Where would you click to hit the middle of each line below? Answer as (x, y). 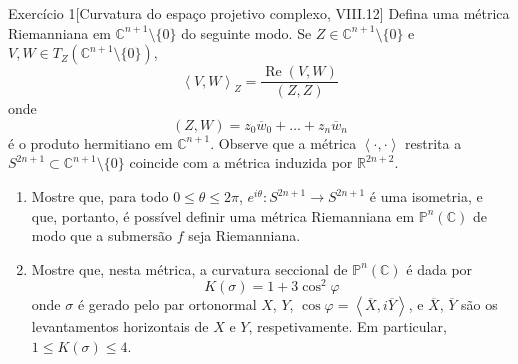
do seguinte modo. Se (246, 32)
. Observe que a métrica (283, 142)
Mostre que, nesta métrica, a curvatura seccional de (189, 268)
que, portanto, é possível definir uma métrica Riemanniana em (223, 215)
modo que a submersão (101, 235)
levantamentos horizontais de (120, 326)
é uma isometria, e (426, 196)
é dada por (439, 268)
